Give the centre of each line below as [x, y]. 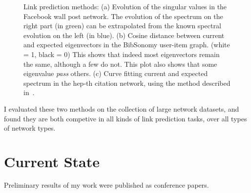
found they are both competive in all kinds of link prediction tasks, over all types [125, 118]
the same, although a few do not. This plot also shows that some [120, 64]
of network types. [30, 128]
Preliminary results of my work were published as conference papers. [106, 184]
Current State [52, 161]
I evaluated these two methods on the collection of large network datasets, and [122, 108]
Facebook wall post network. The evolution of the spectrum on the [123, 16]
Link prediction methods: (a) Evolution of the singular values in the [125, 6]
